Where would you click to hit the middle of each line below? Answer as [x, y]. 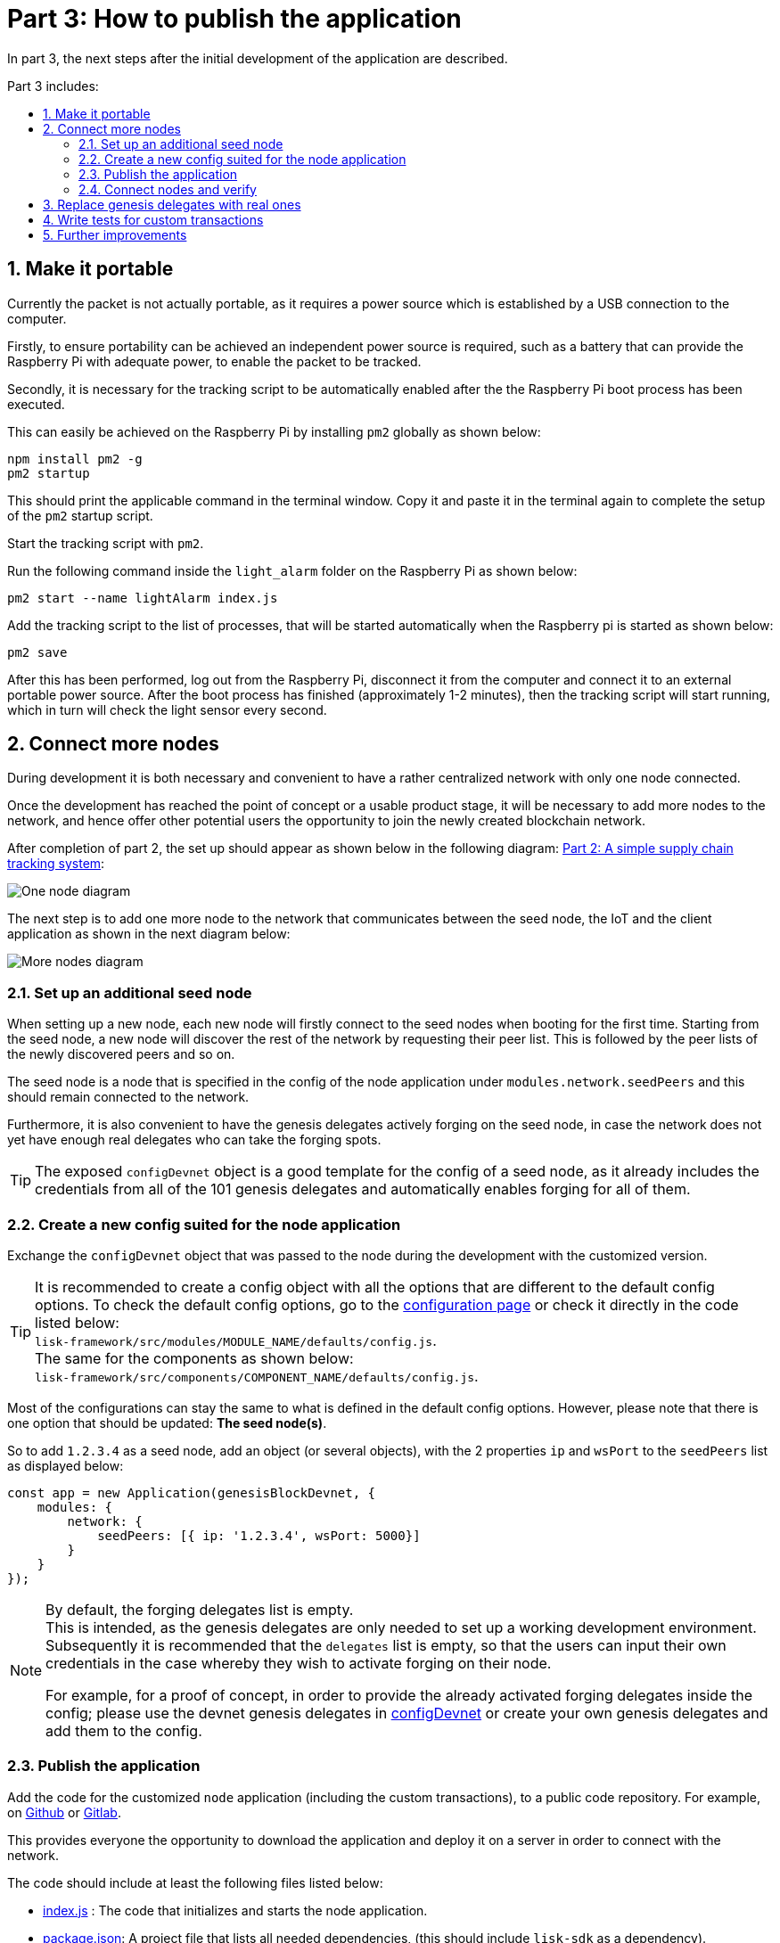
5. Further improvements [115, 234]
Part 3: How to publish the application [234, 19]
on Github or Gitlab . [64, 1812]
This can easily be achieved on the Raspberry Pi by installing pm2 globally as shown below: [274, 431]
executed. [36, 404]
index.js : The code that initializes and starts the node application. [235, 1910]
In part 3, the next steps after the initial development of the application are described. [258, 58]
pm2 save [37, 652]
